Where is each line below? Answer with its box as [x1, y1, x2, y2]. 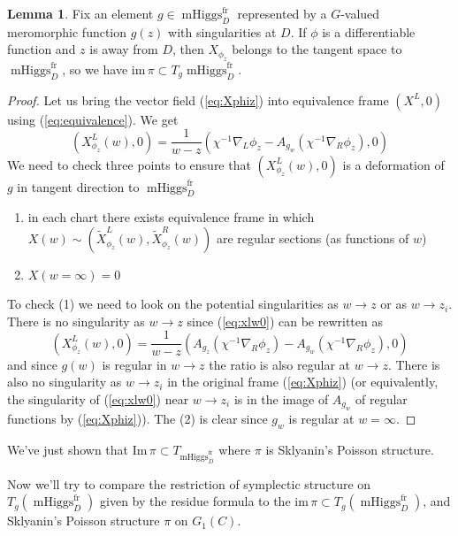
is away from [89, 40, 158, 58]
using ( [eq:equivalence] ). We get [7, 110, 179, 128]
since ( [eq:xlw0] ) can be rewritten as [187, 311, 383, 330]
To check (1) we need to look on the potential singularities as [7, 295, 339, 313]
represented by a [237, 4, 327, 22]
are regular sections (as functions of [216, 229, 409, 248]
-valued [340, 4, 380, 22]
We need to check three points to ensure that [7, 155, 251, 173]
